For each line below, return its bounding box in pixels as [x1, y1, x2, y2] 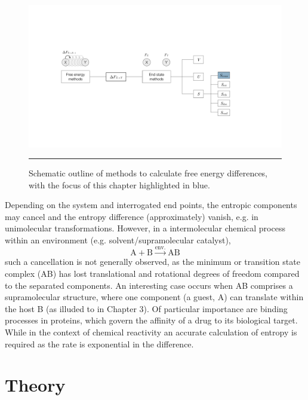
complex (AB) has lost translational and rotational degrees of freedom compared [5, 267, 300, 280]
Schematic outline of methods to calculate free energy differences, [29, 167, 268, 179]
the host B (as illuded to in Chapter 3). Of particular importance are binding [5, 302, 288, 314]
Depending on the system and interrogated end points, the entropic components [5, 199, 297, 211]
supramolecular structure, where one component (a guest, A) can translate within [5, 291, 304, 303]
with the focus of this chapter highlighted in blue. [29, 178, 210, 191]
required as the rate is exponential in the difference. [5, 337, 194, 350]
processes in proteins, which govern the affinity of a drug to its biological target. [5, 314, 298, 326]
